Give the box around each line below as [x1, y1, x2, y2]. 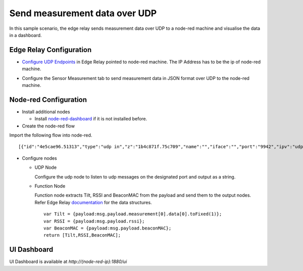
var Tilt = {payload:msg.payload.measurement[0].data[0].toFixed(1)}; [43, 211, 222, 217]
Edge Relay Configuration [9, 46, 92, 54]
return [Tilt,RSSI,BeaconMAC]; [43, 233, 121, 238]
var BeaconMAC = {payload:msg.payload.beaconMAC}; [43, 225, 172, 231]
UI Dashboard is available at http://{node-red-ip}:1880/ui [9, 258, 127, 265]
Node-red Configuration [9, 95, 87, 104]
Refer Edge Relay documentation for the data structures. [34, 199, 152, 205]
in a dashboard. [9, 32, 42, 38]
